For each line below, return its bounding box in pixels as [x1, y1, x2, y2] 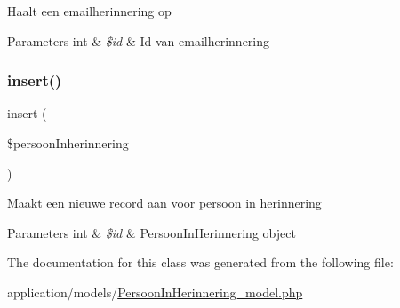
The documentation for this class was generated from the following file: [7, 253, 394, 272]
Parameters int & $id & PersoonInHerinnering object [7, 223, 296, 241]
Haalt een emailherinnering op [7, 2, 172, 20]
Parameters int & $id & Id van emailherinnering [7, 31, 270, 50]
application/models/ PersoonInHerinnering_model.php [7, 282, 303, 301]
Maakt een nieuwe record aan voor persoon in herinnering [7, 193, 322, 212]
